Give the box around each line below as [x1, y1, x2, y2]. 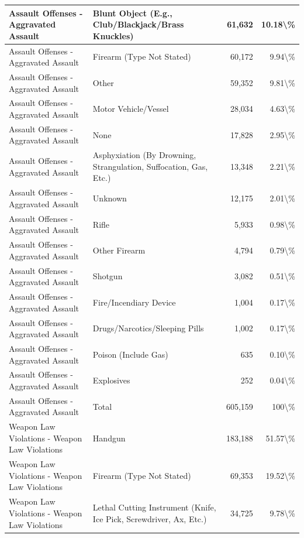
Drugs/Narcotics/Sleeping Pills [92, 322, 204, 334]
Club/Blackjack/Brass [92, 18, 184, 30]
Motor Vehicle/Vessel [92, 102, 169, 115]
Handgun [92, 431, 126, 444]
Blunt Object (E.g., [92, 6, 172, 19]
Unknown [92, 192, 127, 204]
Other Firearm [92, 244, 146, 256]
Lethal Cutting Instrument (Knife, [92, 501, 216, 513]
